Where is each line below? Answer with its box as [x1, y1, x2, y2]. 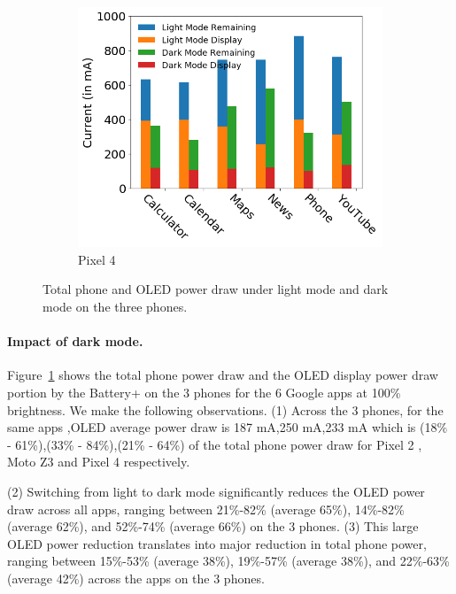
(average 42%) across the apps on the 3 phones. [7, 569, 265, 587]
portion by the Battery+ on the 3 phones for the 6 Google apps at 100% [7, 383, 401, 402]
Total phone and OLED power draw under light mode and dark [43, 280, 389, 298]
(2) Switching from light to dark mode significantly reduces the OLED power [7, 482, 425, 501]
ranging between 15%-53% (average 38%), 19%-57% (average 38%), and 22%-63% [7, 552, 450, 570]
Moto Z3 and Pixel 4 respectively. [7, 452, 190, 471]
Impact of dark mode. [7, 332, 143, 351]
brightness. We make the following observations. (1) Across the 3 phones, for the [7, 400, 444, 419]
